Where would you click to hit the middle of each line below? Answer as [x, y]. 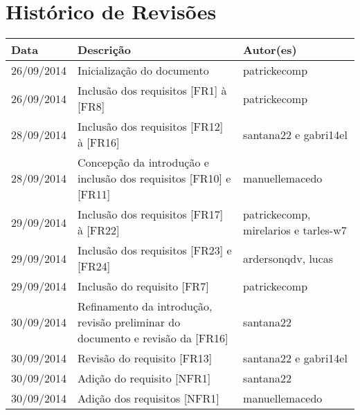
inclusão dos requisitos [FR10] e [154, 178]
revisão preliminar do [129, 322]
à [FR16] [99, 142]
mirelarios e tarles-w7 [295, 230]
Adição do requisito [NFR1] [144, 378]
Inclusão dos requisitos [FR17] [151, 214]
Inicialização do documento [143, 71]
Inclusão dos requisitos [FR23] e [155, 250]
